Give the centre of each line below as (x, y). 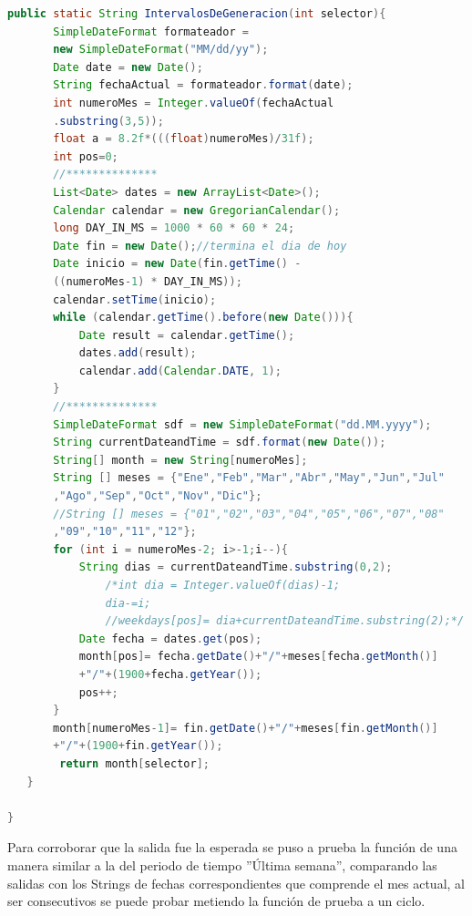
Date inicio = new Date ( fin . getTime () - (177, 264)
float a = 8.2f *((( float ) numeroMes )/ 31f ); (184, 139)
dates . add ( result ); (138, 353)
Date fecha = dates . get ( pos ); (170, 638)
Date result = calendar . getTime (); (187, 335)
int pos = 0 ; (86, 156)
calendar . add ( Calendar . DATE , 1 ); (180, 371)
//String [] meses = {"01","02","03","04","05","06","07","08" (249, 514)
